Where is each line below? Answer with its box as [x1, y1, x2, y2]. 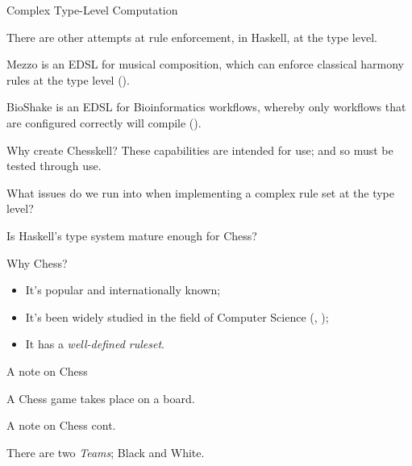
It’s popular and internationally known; [25, 281, 221, 298]
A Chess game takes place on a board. [6, 389, 195, 406]
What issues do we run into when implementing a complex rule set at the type [6, 184, 395, 201]
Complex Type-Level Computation [6, 2, 178, 18]
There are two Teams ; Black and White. [6, 443, 205, 460]
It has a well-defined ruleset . [25, 335, 164, 352]
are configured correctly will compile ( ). [6, 114, 202, 131]
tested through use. [6, 157, 102, 174]
